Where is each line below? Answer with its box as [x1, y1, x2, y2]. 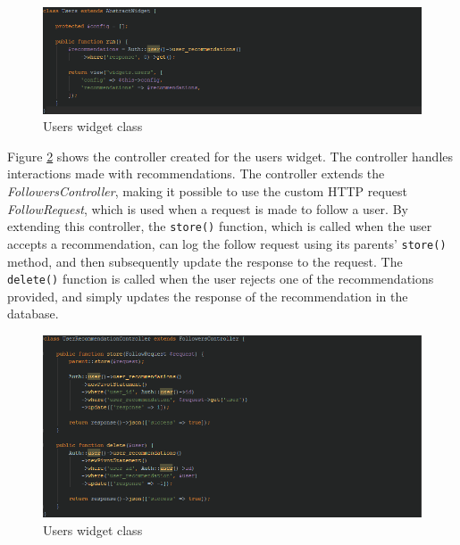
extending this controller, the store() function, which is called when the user [7, 217, 432, 235]
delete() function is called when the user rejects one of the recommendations [7, 269, 434, 288]
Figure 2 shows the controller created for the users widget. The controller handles [7, 146, 454, 165]
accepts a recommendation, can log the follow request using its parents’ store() [7, 234, 447, 252]
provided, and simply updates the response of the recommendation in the [7, 286, 408, 305]
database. [7, 304, 59, 323]
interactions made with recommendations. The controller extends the [7, 164, 385, 183]
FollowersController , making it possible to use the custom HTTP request [7, 182, 407, 200]
